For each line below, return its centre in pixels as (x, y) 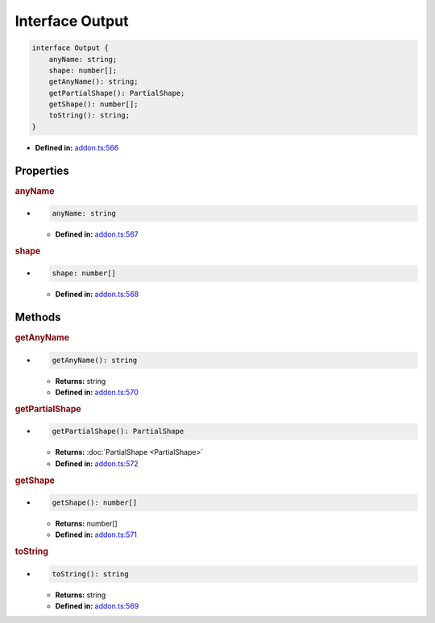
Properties (42, 170)
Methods (38, 318)
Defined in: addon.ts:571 (96, 534)
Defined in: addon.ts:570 (97, 392)
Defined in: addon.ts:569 (97, 606)
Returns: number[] (87, 524)
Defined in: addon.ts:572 (97, 464)
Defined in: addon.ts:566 (77, 147)
